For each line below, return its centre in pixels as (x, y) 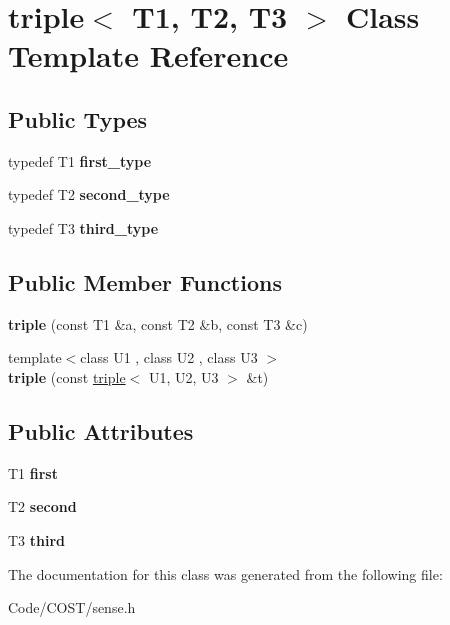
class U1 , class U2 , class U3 (169, 357)
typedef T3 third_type (83, 227)
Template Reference (148, 55)
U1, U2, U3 (183, 376)
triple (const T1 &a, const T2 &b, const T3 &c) (158, 323)
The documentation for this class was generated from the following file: (225, 573)
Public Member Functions (145, 281)
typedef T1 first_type (80, 160)
